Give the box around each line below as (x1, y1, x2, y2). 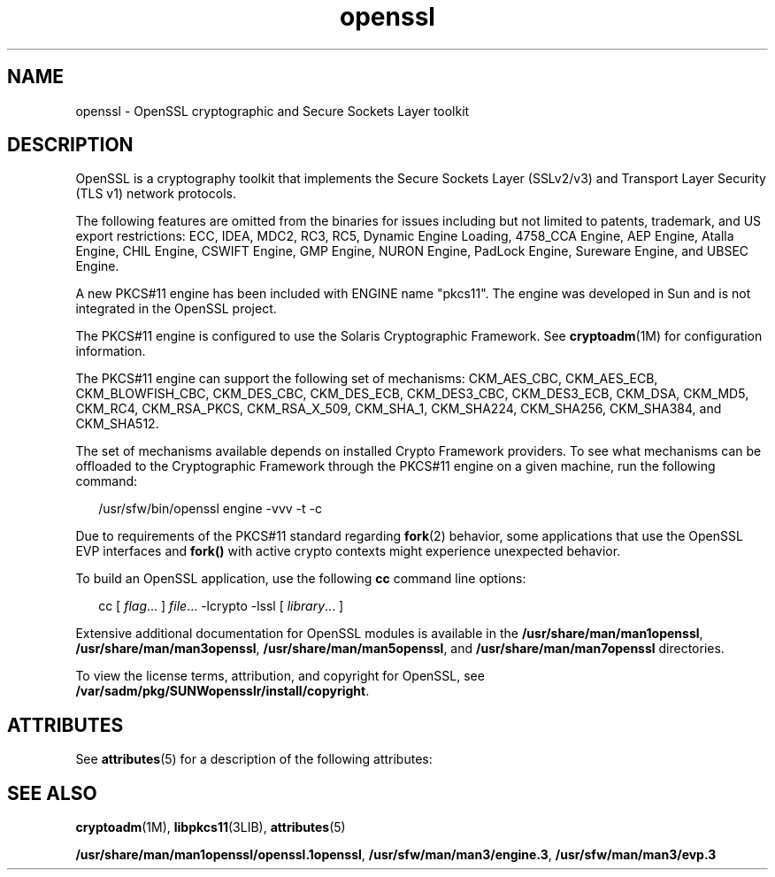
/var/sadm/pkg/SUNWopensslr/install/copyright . (75, 683, 370, 699)
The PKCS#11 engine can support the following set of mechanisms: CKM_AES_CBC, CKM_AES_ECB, (75, 371, 658, 387)
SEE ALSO (7, 781, 97, 804)
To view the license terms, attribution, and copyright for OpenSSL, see (75, 668, 485, 684)
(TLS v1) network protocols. (75, 186, 236, 202)
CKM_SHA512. (75, 416, 159, 432)
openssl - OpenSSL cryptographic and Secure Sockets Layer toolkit (75, 103, 470, 119)
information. (75, 343, 146, 359)
